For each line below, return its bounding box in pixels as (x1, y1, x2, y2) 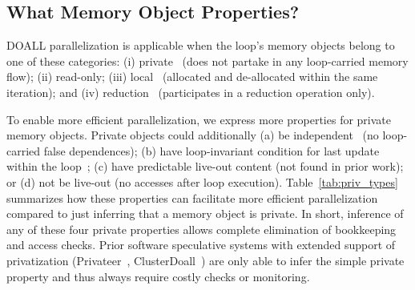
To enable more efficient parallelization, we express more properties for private (6, 111, 392, 127)
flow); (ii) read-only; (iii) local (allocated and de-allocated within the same (6, 68, 378, 85)
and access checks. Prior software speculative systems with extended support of (6, 236, 396, 253)
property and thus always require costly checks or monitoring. (6, 268, 310, 284)
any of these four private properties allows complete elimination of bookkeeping (6, 220, 397, 237)
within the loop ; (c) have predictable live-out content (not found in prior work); (6, 158, 404, 175)
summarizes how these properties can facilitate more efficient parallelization (6, 189, 378, 206)
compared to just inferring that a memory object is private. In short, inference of (6, 205, 404, 222)
